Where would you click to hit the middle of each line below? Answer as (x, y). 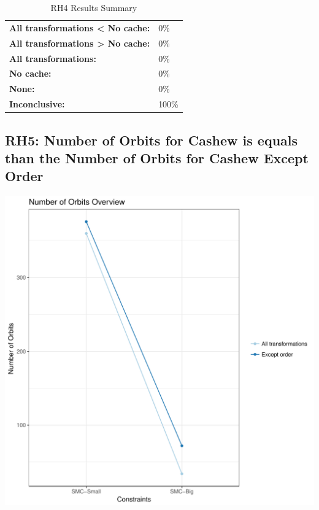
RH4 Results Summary (94, 7)
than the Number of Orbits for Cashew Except (157, 157)
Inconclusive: (37, 104)
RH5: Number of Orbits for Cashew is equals (152, 140)
